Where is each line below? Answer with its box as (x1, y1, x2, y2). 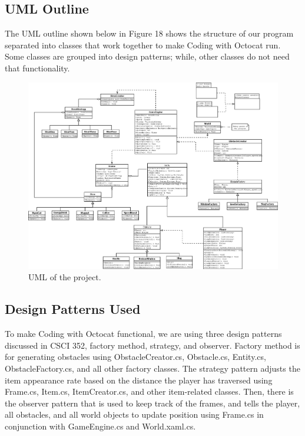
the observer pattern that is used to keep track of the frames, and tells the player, (5, 396, 300, 409)
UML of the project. (28, 271, 101, 283)
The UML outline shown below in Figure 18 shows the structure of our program (5, 27, 294, 40)
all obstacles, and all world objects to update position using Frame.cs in (5, 408, 264, 421)
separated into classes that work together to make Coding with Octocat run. (5, 38, 281, 51)
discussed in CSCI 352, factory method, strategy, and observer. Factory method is (5, 339, 300, 351)
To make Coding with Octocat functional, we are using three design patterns (5, 327, 282, 340)
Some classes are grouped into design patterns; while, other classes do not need (5, 50, 290, 63)
